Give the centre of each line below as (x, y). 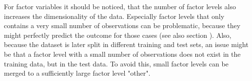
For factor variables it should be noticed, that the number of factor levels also (120, 6)
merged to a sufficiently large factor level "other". (77, 73)
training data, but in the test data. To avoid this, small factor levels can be (116, 63)
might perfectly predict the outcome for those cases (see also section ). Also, (118, 35)
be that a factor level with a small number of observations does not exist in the (122, 54)
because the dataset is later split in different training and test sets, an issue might (126, 44)
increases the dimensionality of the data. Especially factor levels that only (114, 16)
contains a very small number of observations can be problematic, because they (122, 25)
